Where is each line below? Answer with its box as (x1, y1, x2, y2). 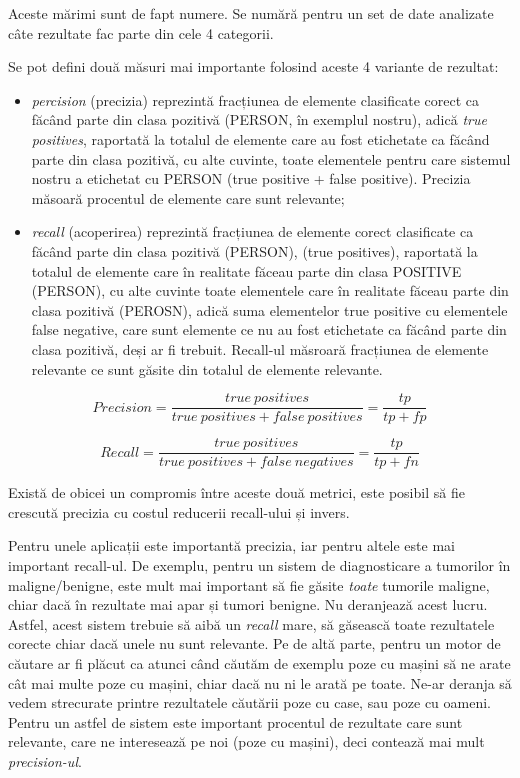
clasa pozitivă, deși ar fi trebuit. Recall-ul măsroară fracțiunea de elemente (31, 338, 489, 359)
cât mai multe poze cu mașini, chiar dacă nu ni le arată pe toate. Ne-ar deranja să (8, 672, 512, 693)
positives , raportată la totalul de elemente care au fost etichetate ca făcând (31, 128, 490, 149)
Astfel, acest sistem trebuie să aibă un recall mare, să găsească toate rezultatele (8, 613, 495, 634)
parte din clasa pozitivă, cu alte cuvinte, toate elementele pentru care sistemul (31, 148, 511, 169)
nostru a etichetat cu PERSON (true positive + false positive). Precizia (31, 168, 471, 189)
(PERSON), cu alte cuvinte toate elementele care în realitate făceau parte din (31, 280, 509, 301)
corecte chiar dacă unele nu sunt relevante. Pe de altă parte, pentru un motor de (8, 633, 501, 654)
